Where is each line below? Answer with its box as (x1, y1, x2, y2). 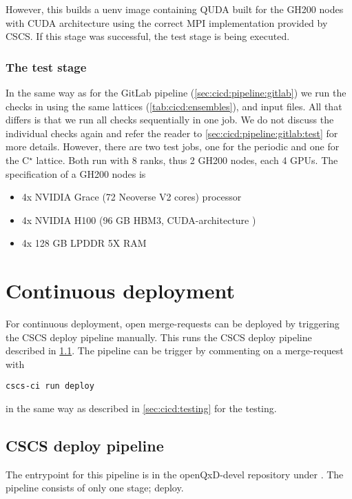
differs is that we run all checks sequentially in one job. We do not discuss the (6, 112, 334, 127)
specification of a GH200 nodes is (6, 166, 146, 181)
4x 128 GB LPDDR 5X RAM (21, 236, 147, 250)
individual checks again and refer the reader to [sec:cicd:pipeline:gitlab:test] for (6, 125, 338, 140)
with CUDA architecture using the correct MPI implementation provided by (6, 15, 328, 30)
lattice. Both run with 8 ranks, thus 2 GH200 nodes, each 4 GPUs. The (36, 152, 338, 167)
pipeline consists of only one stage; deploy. (6, 480, 184, 495)
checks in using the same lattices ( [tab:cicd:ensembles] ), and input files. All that (6, 99, 342, 113)
